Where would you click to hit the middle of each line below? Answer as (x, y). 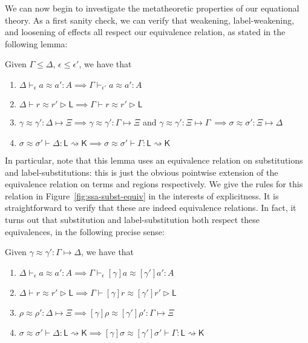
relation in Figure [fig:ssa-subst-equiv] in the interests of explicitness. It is (142, 195)
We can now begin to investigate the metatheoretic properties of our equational (152, 8)
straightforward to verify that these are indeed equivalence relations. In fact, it (151, 208)
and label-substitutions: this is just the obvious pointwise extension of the (142, 172)
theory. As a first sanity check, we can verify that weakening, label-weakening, (149, 20)
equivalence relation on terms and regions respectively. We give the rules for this (154, 184)
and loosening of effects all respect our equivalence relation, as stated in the (145, 32)
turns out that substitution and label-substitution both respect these (133, 219)
